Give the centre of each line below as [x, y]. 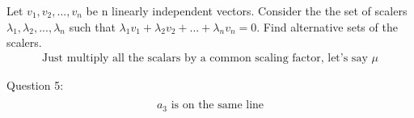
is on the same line [218, 105]
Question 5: [35, 84]
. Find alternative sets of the [327, 26]
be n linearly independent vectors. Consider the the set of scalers [247, 11]
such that [92, 26]
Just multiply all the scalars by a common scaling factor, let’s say [205, 58]
